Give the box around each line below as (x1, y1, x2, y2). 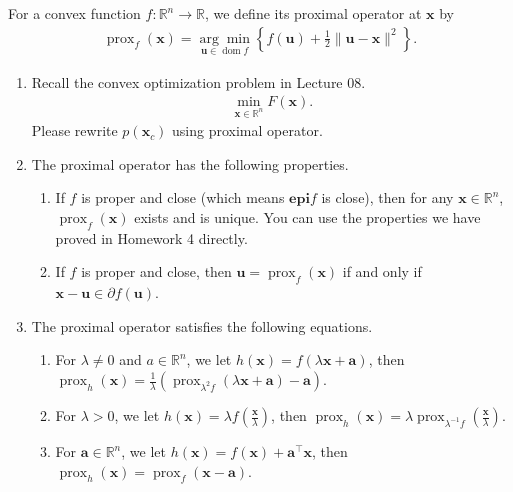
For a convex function (8, 3, 141, 23)
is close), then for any (321, 187, 454, 208)
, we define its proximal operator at (204, 3, 422, 23)
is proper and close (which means (81, 187, 285, 208)
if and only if (342, 261, 422, 282)
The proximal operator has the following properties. (31, 153, 349, 174)
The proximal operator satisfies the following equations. (31, 315, 373, 336)
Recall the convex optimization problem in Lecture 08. (31, 71, 366, 92)
